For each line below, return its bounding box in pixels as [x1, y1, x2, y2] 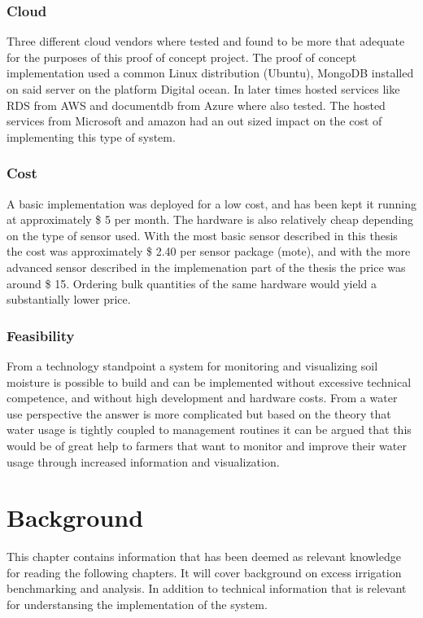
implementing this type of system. [7, 128, 176, 145]
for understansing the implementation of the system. [7, 596, 268, 613]
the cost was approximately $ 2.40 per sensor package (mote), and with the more [7, 243, 411, 260]
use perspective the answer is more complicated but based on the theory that [7, 405, 391, 422]
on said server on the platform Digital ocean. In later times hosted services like [7, 81, 400, 97]
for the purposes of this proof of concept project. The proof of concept [7, 48, 357, 65]
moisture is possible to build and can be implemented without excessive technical [7, 373, 412, 390]
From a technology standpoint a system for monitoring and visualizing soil [7, 357, 378, 374]
